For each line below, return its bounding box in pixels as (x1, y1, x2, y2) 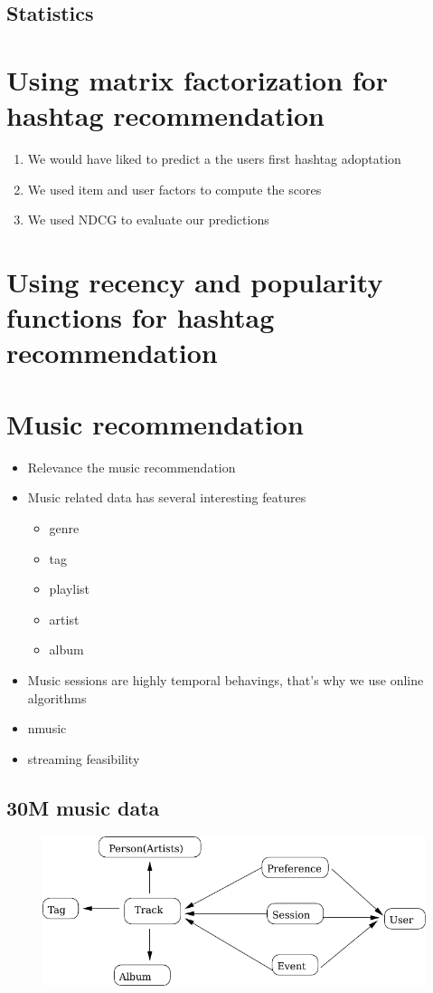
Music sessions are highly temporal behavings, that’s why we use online (27, 670, 424, 689)
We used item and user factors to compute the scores (27, 179, 322, 198)
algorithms (27, 688, 87, 707)
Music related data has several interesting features (27, 488, 306, 507)
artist (49, 609, 80, 628)
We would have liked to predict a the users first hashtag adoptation (27, 149, 401, 168)
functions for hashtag (6, 299, 275, 336)
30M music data (6, 793, 160, 821)
